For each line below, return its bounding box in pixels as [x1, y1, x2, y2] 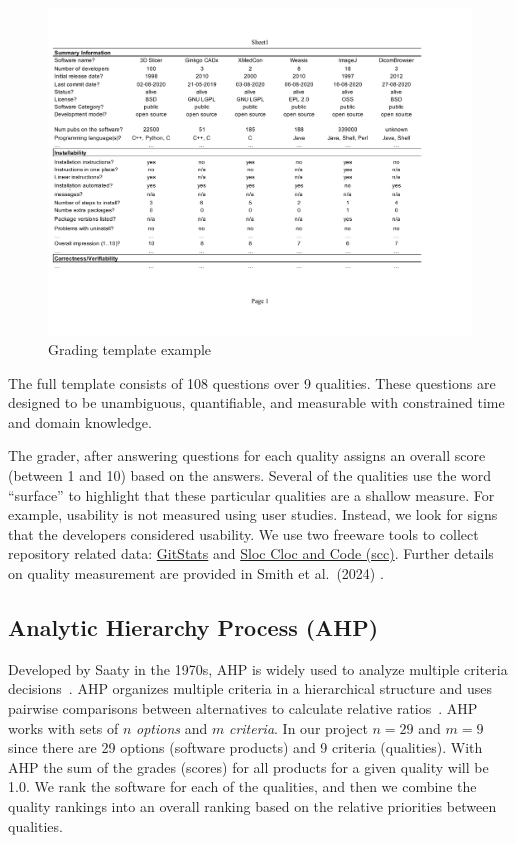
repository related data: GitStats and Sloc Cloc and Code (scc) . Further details [8, 543, 494, 564]
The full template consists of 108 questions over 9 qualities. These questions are [8, 372, 496, 393]
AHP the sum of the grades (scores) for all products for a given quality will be [8, 756, 489, 777]
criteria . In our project [228, 717, 368, 738]
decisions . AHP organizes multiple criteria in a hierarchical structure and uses [8, 678, 492, 699]
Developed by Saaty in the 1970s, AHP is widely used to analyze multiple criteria [8, 658, 508, 679]
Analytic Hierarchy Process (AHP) [8, 612, 379, 643]
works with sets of [8, 717, 119, 738]
